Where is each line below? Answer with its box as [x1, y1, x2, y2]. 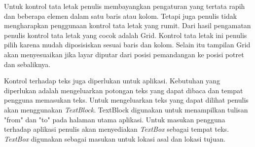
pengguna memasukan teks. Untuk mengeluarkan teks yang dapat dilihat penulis [4, 95, 249, 105]
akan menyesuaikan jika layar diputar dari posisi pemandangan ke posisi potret [4, 49, 244, 59]
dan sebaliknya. [4, 59, 51, 69]
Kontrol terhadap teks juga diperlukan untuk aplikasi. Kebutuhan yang [4, 75, 220, 86]
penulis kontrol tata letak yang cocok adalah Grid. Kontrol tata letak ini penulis [4, 30, 247, 40]
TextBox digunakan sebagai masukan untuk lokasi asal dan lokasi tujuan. [4, 133, 226, 144]
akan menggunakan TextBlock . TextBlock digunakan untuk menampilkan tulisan [4, 104, 248, 114]
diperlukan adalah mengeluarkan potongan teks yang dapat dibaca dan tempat [4, 85, 243, 95]
